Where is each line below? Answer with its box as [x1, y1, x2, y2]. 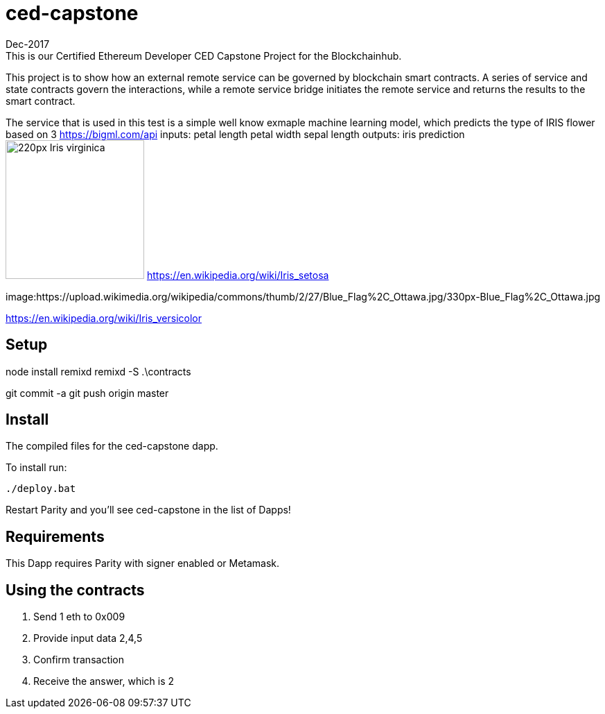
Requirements [6, 527, 105, 545]
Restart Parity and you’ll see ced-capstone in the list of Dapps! [6, 504, 291, 516]
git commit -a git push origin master [6, 386, 169, 399]
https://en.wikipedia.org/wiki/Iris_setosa [146, 269, 329, 281]
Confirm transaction [33, 654, 125, 666]
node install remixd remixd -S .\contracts [6, 365, 191, 377]
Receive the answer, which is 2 [33, 675, 175, 688]
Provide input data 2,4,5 [33, 632, 143, 645]
